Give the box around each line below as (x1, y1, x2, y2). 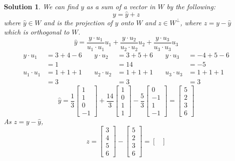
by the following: (167, 1, 216, 11)
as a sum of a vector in (86, 1, 155, 11)
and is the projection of (43, 17, 113, 27)
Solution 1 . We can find (4, 1, 79, 11)
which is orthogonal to (4, 27, 69, 37)
